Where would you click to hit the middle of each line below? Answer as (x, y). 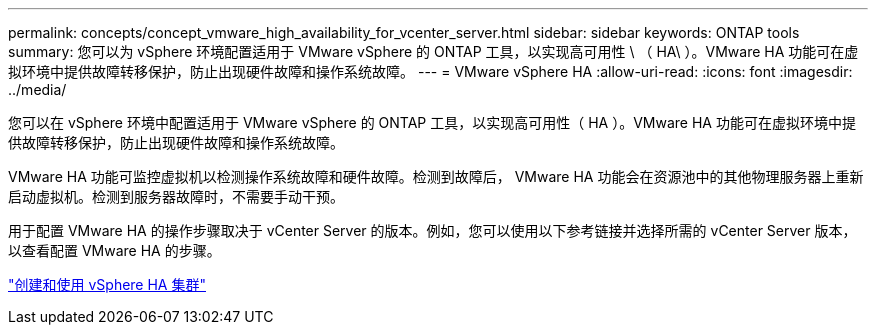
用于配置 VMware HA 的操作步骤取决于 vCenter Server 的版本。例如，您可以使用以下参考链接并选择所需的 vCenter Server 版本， (432, 230)
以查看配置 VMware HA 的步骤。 (114, 250)
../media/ (37, 89)
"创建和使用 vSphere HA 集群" (107, 284)
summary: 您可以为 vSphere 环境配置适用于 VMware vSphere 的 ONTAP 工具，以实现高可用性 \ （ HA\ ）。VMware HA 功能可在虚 (433, 51)
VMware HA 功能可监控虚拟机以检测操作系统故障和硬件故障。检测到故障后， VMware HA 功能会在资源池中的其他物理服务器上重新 (436, 176)
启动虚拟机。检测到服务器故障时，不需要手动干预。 (176, 196)
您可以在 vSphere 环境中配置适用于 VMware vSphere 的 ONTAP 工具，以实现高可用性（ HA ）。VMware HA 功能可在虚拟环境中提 (432, 122)
